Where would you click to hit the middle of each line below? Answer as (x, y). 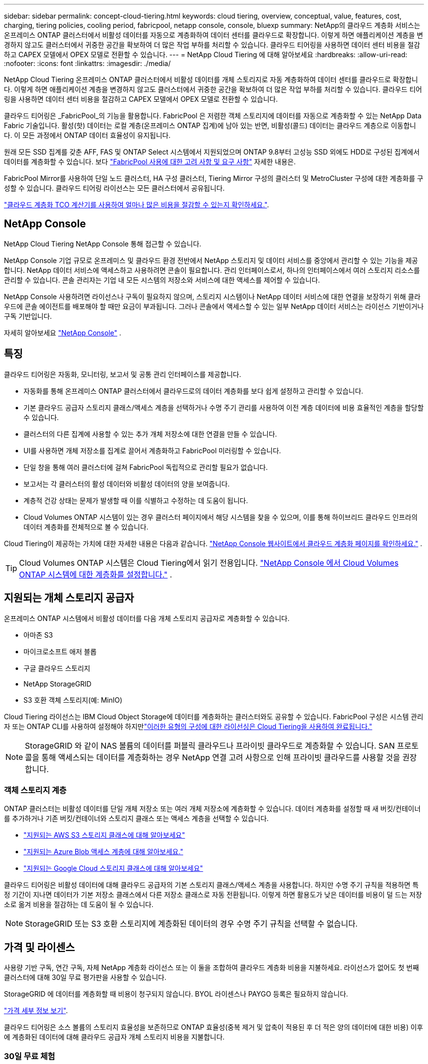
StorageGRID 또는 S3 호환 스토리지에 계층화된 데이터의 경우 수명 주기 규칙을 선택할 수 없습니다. (191, 924)
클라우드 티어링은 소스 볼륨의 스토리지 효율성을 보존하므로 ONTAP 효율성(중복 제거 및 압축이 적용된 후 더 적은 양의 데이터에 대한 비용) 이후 (214, 1027)
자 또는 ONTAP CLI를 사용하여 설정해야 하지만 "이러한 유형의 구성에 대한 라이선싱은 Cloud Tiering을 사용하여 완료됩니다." (188, 726)
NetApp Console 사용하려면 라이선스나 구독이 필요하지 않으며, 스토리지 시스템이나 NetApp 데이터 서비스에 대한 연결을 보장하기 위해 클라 (212, 296)
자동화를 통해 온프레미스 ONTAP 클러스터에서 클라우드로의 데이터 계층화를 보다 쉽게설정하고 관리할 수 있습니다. (193, 391)
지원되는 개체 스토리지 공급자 (69, 598)
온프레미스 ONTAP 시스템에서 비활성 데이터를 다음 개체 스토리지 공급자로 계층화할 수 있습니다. (147, 618)
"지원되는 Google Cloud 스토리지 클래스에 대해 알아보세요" (113, 868)
